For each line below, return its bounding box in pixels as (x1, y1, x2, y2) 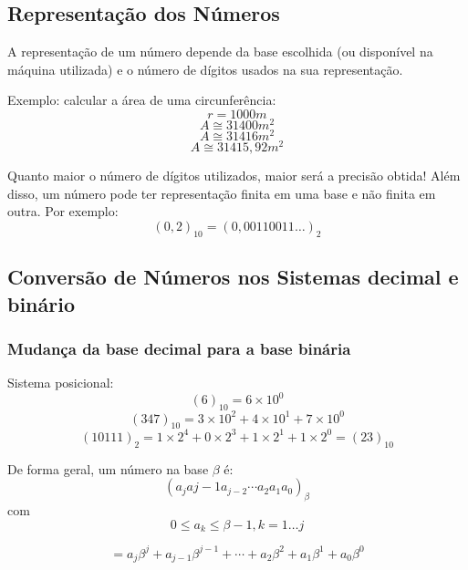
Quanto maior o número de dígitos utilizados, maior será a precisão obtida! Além (7, 166, 461, 185)
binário (7, 289, 76, 317)
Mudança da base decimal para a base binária (7, 337, 351, 359)
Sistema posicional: (7, 373, 114, 392)
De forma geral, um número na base (7, 459, 209, 478)
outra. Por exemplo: (7, 202, 119, 221)
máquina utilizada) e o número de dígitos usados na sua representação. (7, 59, 403, 78)
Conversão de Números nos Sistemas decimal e (7, 263, 459, 291)
